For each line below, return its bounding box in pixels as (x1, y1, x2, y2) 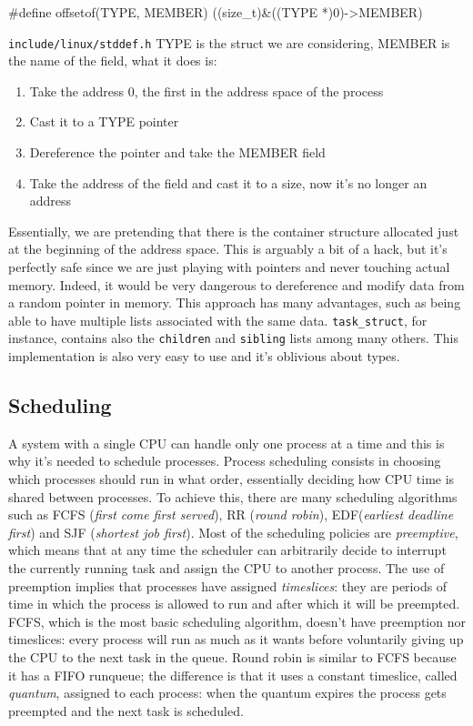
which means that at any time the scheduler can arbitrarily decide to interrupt (8, 540, 447, 560)
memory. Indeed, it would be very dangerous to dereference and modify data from (8, 275, 465, 294)
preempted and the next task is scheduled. (8, 701, 244, 720)
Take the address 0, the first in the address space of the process (29, 81, 384, 100)
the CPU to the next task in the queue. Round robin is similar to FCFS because (8, 648, 457, 667)
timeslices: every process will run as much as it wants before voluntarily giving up (8, 630, 464, 649)
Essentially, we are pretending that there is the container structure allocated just (8, 221, 459, 240)
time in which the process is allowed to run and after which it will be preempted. (8, 594, 460, 613)
